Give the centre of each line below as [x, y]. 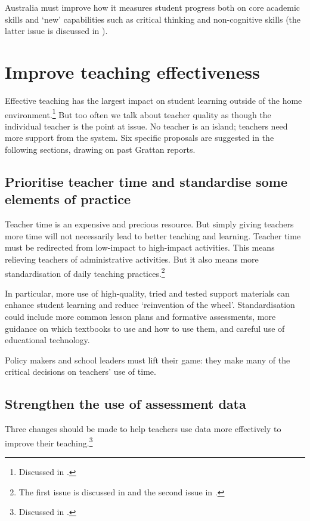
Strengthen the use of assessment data [125, 404]
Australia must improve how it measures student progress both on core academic [152, 7]
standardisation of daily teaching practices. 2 [85, 272]
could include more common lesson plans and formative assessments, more [140, 316]
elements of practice [68, 199]
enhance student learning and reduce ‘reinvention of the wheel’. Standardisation [150, 305]
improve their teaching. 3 [49, 442]
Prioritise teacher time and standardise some [146, 181]
